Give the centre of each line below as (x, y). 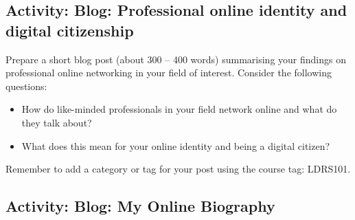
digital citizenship (70, 30)
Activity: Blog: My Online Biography (140, 206)
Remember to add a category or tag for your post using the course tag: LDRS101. (178, 169)
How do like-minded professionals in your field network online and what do (179, 109)
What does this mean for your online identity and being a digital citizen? (176, 145)
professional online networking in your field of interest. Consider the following (169, 73)
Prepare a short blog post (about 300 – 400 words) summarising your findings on (176, 59)
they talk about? (57, 122)
